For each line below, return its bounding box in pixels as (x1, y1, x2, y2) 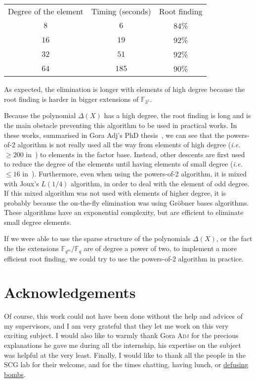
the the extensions (4, 243, 59, 254)
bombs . (4, 369, 26, 379)
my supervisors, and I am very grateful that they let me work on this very (4, 320, 229, 331)
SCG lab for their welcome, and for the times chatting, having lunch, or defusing (4, 359, 249, 370)
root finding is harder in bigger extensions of (4, 93, 139, 104)
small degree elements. (4, 216, 72, 227)
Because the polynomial (4, 110, 76, 121)
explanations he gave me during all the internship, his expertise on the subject (4, 340, 242, 350)
